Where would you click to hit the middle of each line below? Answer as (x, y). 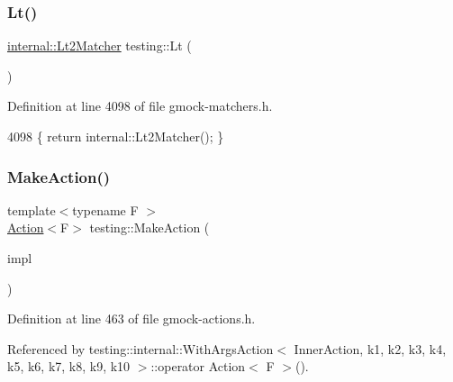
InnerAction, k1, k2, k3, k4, (370, 348)
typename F (105, 209)
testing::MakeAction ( (149, 227)
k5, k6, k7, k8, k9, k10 (69, 366)
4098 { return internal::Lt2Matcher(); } (116, 136)
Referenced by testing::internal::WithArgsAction (140, 348)
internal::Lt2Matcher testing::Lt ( (100, 45)
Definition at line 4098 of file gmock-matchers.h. (140, 106)
